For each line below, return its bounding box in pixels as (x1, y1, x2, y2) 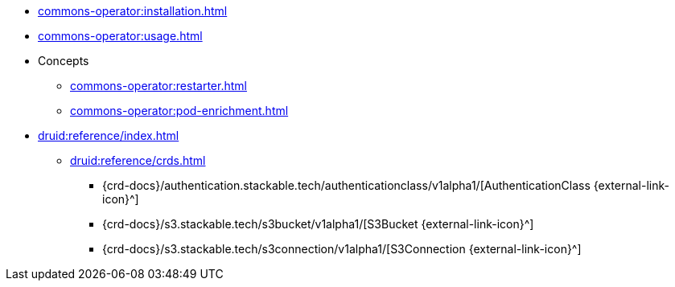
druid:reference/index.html (38, 129, 179, 142)
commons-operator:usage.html (38, 29, 203, 43)
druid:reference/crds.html (70, 154, 206, 167)
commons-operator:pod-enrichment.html (70, 104, 289, 117)
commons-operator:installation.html (38, 4, 228, 18)
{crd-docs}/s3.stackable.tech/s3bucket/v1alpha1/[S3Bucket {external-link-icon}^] (102, 217, 534, 231)
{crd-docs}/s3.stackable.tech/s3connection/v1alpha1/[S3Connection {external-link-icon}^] (102, 242, 582, 256)
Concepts (38, 54, 89, 68)
